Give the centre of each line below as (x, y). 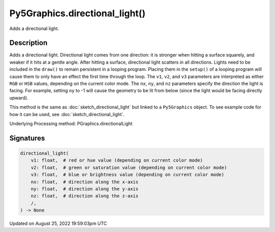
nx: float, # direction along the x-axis (85, 182)
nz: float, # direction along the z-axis (85, 196)
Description (29, 43)
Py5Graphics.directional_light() (77, 13)
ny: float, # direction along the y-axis (85, 189)
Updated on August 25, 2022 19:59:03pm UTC (58, 223)
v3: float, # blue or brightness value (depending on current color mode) (128, 175)
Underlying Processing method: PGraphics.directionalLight (71, 123)
